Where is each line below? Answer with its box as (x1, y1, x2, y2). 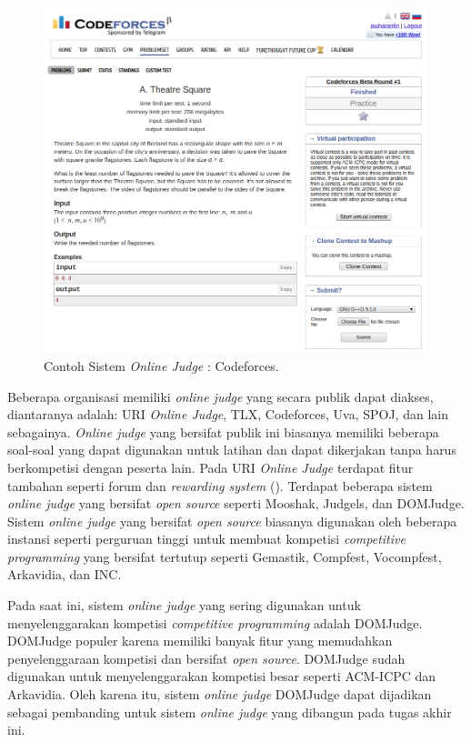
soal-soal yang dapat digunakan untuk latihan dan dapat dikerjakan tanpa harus (7, 440, 456, 459)
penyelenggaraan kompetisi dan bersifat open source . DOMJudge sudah (7, 648, 406, 667)
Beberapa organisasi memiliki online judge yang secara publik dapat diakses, (7, 386, 434, 406)
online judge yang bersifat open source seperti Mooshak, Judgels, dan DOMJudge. (7, 494, 465, 513)
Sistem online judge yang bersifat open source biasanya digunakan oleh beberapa (7, 511, 457, 530)
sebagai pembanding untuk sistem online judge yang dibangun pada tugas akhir (7, 702, 452, 721)
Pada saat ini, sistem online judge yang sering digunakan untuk (7, 596, 361, 615)
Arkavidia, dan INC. (7, 565, 122, 584)
